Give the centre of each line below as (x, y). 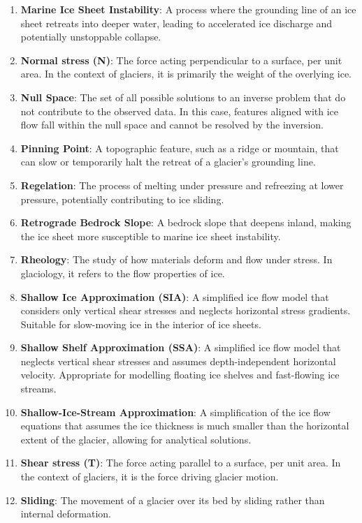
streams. (38, 389)
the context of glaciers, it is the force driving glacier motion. (150, 477)
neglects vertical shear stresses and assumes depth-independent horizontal (178, 361)
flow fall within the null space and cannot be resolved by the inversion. (172, 125)
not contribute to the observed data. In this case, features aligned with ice (180, 111)
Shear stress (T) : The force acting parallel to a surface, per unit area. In (181, 463)
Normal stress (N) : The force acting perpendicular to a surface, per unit (181, 60)
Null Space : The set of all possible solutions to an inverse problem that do (183, 97)
